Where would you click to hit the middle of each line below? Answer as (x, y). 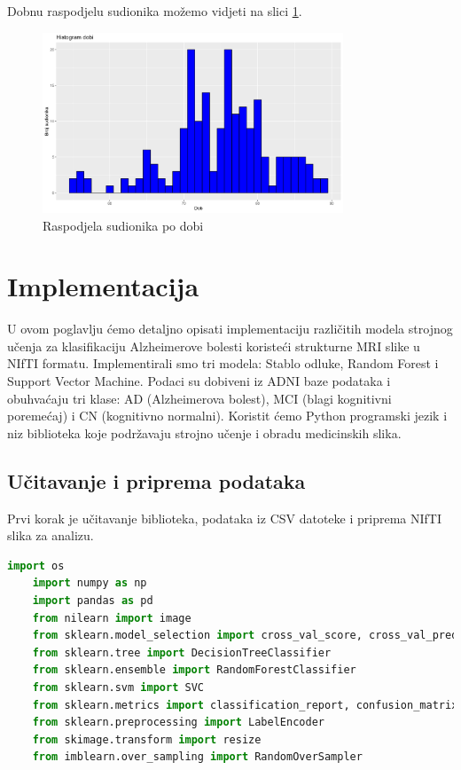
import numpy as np (90, 583)
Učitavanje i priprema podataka (156, 480)
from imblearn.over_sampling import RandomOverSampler (197, 757)
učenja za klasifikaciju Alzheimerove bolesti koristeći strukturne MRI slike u (214, 346)
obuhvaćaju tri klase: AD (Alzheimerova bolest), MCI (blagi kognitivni (199, 398)
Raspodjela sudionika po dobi (123, 225)
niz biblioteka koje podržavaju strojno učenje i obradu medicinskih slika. (204, 432)
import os (36, 566)
